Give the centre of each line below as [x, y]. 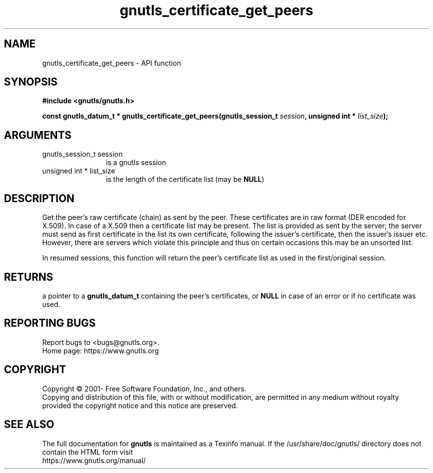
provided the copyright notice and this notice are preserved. [140, 405]
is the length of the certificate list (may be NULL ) [185, 179]
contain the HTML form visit [87, 452]
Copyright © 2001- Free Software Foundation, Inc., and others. [144, 388]
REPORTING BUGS [50, 323]
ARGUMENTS [38, 135]
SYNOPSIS [31, 82]
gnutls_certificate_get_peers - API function [112, 63]
